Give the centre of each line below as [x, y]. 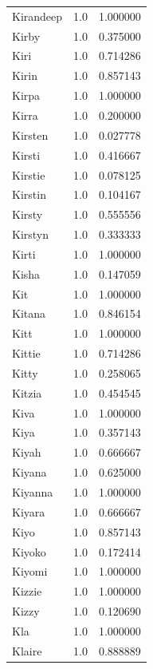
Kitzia [27, 392]
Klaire [27, 650]
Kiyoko [29, 551]
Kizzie [27, 591]
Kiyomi [30, 571]
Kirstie [29, 174]
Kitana [29, 313]
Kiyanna [33, 492]
